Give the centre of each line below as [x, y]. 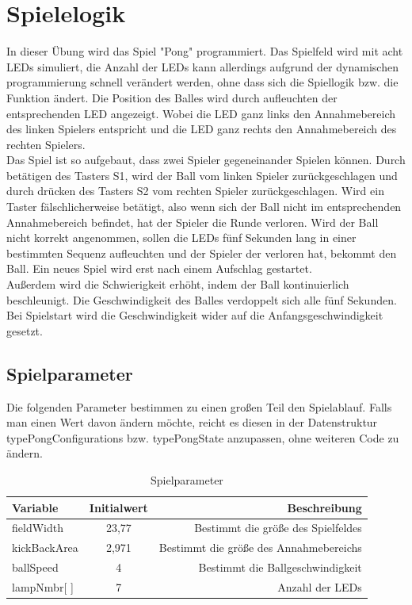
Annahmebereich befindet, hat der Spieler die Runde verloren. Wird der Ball [193, 222]
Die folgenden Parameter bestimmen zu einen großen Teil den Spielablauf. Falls [199, 406]
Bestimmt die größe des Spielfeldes [278, 528]
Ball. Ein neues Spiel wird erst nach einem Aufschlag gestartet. [159, 268]
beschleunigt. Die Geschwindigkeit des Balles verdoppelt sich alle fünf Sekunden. [202, 299]
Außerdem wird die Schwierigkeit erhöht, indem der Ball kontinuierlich [178, 284]
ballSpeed [35, 567]
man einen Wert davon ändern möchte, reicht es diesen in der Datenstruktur [192, 422]
